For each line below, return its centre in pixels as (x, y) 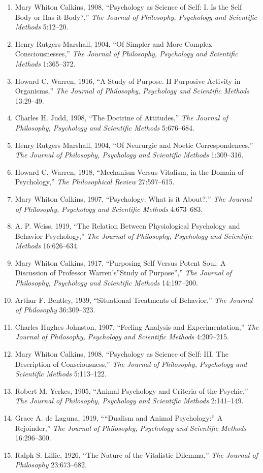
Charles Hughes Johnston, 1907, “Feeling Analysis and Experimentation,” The (137, 326)
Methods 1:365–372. (45, 63)
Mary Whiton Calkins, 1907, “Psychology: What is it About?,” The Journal (133, 198)
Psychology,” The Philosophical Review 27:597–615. (95, 182)
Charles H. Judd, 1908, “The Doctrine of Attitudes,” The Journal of (121, 118)
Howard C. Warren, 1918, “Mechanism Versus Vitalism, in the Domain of (129, 171)
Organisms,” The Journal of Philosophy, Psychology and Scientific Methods (132, 91)
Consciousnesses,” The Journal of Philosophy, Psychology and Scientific (126, 54)
